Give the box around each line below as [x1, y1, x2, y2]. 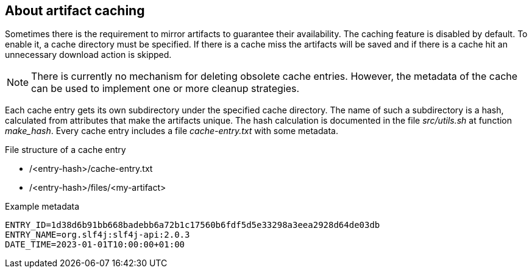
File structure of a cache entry [5, 144, 126, 155]
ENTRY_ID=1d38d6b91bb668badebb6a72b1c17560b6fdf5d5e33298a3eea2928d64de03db [5, 220, 380, 230]
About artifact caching [5, 3, 145, 18]
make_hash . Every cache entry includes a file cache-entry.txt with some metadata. [5, 126, 338, 136]
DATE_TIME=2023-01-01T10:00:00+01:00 [5, 239, 185, 250]
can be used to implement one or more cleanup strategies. [31, 82, 300, 95]
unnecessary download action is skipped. [5, 49, 172, 60]
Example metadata [5, 201, 80, 212]
